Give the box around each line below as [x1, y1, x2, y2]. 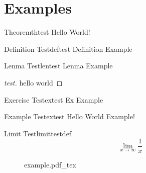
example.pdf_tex [24, 159, 76, 170]
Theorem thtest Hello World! [4, 27, 90, 37]
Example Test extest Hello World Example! [4, 111, 135, 122]
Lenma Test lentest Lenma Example [4, 60, 113, 71]
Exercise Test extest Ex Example [4, 94, 103, 105]
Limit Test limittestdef [4, 128, 72, 138]
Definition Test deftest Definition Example [4, 43, 132, 54]
